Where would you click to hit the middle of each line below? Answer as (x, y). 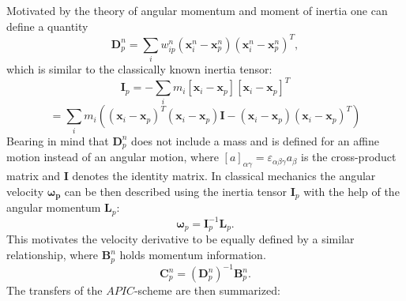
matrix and (34, 176)
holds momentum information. (193, 255)
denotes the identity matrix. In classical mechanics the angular (224, 176)
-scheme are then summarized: (207, 290)
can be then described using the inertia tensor (175, 191)
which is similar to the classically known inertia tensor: (139, 69)
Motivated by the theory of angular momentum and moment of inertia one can (197, 10)
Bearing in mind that (58, 140)
